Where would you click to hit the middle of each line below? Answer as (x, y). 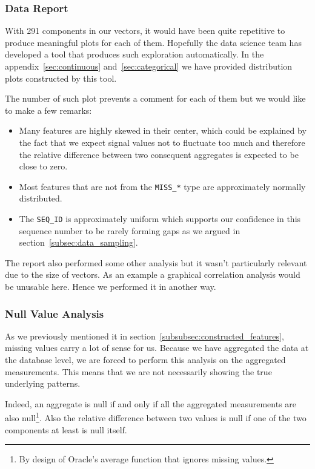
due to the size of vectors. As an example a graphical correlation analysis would (153, 274)
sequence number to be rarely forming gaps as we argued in (130, 230)
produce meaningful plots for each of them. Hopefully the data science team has (153, 42)
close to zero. (43, 166)
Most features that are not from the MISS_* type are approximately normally (162, 186)
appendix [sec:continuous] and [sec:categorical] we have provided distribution (149, 66)
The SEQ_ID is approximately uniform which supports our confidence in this (160, 218)
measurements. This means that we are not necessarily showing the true (138, 371)
